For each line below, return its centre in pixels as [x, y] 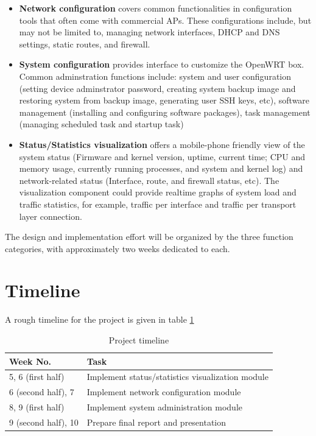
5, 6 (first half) [37, 377]
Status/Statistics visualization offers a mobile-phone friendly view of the [162, 144]
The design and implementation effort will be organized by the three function [149, 237]
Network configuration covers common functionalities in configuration [156, 8]
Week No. [30, 361]
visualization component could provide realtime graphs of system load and [158, 192]
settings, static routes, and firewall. [85, 44]
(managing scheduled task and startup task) [101, 124]
